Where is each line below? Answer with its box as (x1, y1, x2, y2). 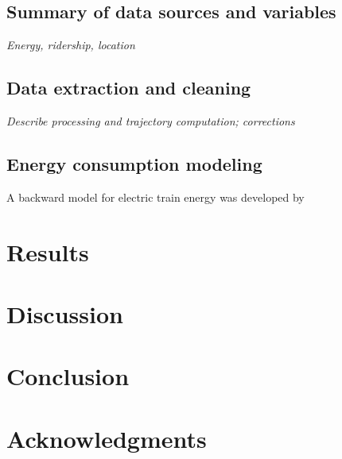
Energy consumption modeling (6, 151, 262, 175)
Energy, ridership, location (6, 37, 135, 53)
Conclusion (6, 360, 130, 392)
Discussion (6, 297, 123, 330)
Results (6, 235, 89, 268)
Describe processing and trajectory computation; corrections (6, 113, 295, 129)
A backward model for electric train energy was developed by (6, 188, 305, 205)
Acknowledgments (6, 422, 207, 454)
